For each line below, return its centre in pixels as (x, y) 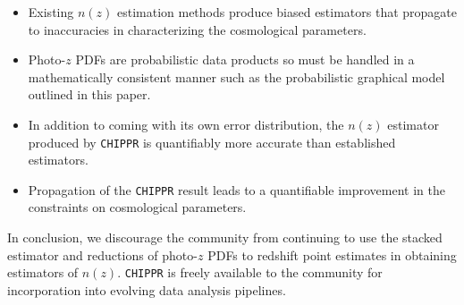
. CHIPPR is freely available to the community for (250, 272)
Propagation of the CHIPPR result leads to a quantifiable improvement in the (236, 189)
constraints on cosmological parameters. (137, 207)
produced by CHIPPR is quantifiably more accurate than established (212, 142)
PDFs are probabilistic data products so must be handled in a (245, 59)
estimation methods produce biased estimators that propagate (287, 12)
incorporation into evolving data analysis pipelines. (147, 289)
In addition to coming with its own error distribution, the (186, 124)
